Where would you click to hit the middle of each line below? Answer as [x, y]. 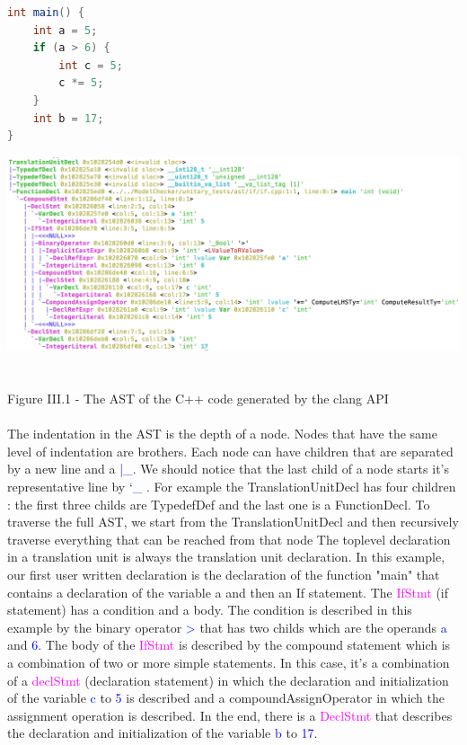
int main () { [46, 13]
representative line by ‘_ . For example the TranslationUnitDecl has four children [232, 487]
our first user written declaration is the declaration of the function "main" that [224, 575]
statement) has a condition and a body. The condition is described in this [210, 610]
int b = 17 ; [68, 118]
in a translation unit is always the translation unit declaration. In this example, [226, 557]
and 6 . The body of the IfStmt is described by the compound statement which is [229, 645]
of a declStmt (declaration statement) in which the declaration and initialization [228, 680]
